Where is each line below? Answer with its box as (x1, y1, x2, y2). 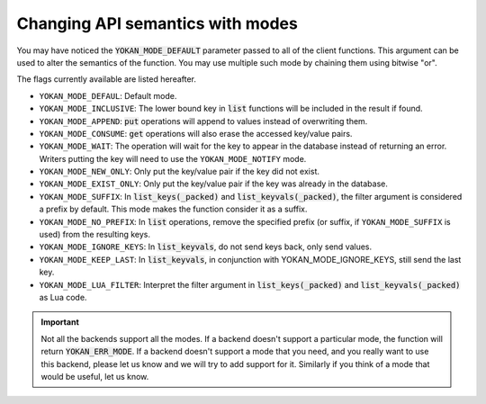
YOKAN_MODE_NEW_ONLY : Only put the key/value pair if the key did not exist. (39, 166, 319, 177)
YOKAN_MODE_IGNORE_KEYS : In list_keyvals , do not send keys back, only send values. (39, 241, 373, 252)
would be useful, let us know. (40, 371, 149, 382)
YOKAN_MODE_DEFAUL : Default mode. (39, 90, 177, 101)
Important (40, 317, 80, 328)
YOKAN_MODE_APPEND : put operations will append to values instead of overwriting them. (39, 115, 368, 126)
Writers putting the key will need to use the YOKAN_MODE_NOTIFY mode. (39, 153, 307, 164)
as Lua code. (39, 292, 87, 302)
